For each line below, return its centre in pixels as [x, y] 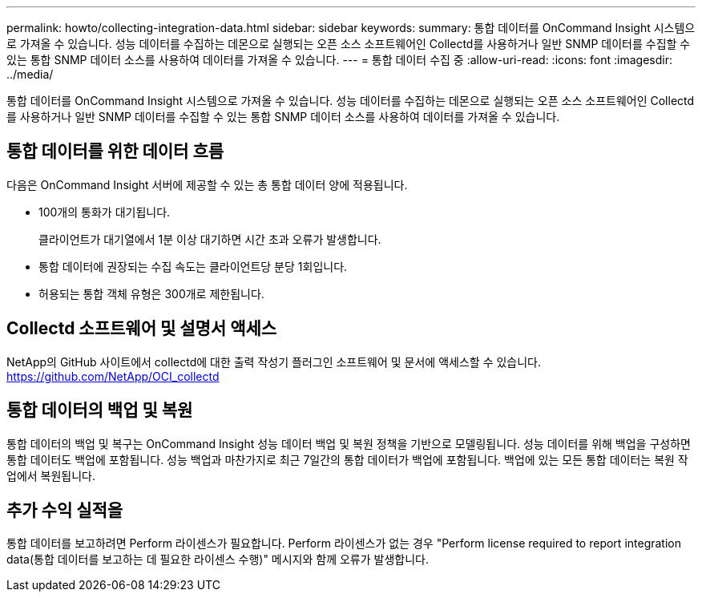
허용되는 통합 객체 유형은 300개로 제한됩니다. [151, 293]
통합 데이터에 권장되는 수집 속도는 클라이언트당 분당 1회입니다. [193, 266]
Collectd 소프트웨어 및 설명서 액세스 [142, 329]
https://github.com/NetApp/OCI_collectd [113, 376]
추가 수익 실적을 [65, 510]
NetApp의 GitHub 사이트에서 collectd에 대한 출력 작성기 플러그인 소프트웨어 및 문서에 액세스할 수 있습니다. [274, 362]
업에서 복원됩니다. [51, 475]
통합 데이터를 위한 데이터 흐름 [115, 152]
